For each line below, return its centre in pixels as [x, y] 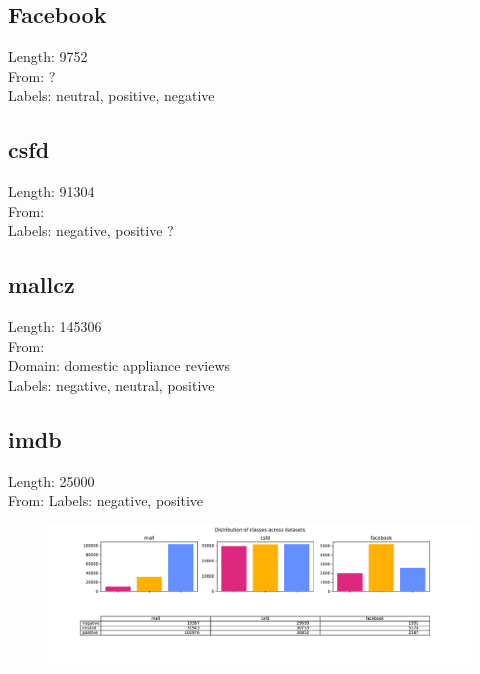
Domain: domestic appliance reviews [119, 365]
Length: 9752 [48, 56]
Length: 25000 [51, 480]
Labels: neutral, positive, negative [111, 95]
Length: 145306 [55, 326]
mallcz [41, 284]
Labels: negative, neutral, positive [111, 384]
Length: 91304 [51, 191]
